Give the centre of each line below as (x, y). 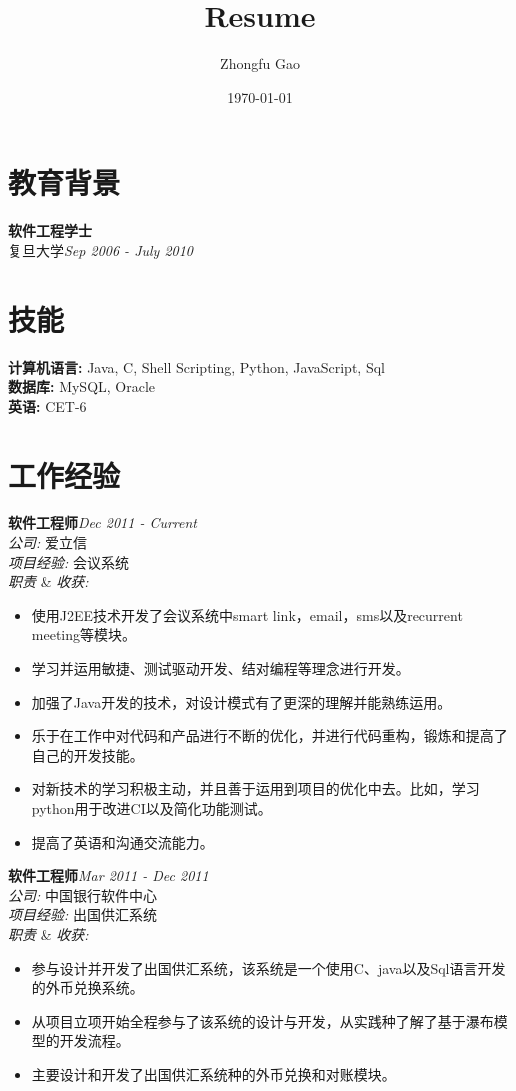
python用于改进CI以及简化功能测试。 (151, 808)
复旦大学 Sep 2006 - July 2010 (101, 249)
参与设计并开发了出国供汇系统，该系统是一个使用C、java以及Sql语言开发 (268, 967)
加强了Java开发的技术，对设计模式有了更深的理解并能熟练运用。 (241, 701)
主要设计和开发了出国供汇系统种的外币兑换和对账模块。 (213, 1073)
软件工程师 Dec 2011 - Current (102, 522)
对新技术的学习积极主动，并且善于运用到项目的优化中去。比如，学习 (255, 788)
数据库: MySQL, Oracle (82, 386)
